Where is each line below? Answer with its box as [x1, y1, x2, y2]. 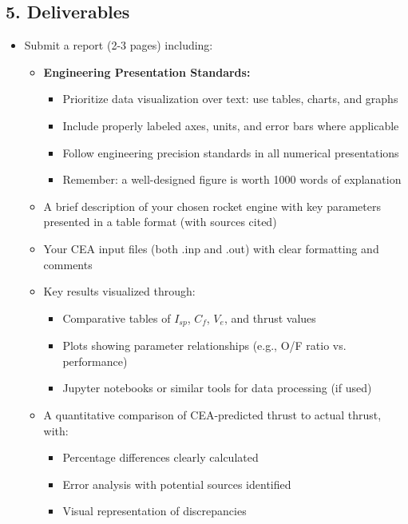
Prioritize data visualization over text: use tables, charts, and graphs [62, 90, 398, 107]
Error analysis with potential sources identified [62, 475, 291, 492]
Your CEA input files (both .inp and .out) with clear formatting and [43, 240, 379, 256]
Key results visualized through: [43, 283, 196, 300]
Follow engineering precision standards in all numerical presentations [62, 144, 399, 161]
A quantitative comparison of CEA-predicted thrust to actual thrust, [43, 406, 382, 423]
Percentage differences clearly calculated [62, 449, 259, 466]
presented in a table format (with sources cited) [43, 213, 277, 230]
